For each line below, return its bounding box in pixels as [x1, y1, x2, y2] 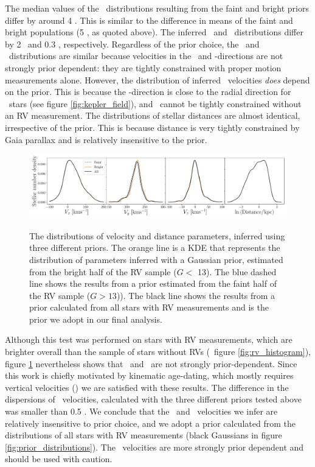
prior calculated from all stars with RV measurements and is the [29, 301, 269, 314]
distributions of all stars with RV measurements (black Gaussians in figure [5, 429, 282, 441]
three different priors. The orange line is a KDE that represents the [29, 241, 280, 254]
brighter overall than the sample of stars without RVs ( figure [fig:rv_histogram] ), [5, 345, 311, 358]
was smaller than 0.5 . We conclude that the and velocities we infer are [5, 405, 278, 418]
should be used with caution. [5, 452, 112, 465]
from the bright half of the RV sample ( [29, 265, 177, 278]
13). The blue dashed [197, 265, 277, 278]
